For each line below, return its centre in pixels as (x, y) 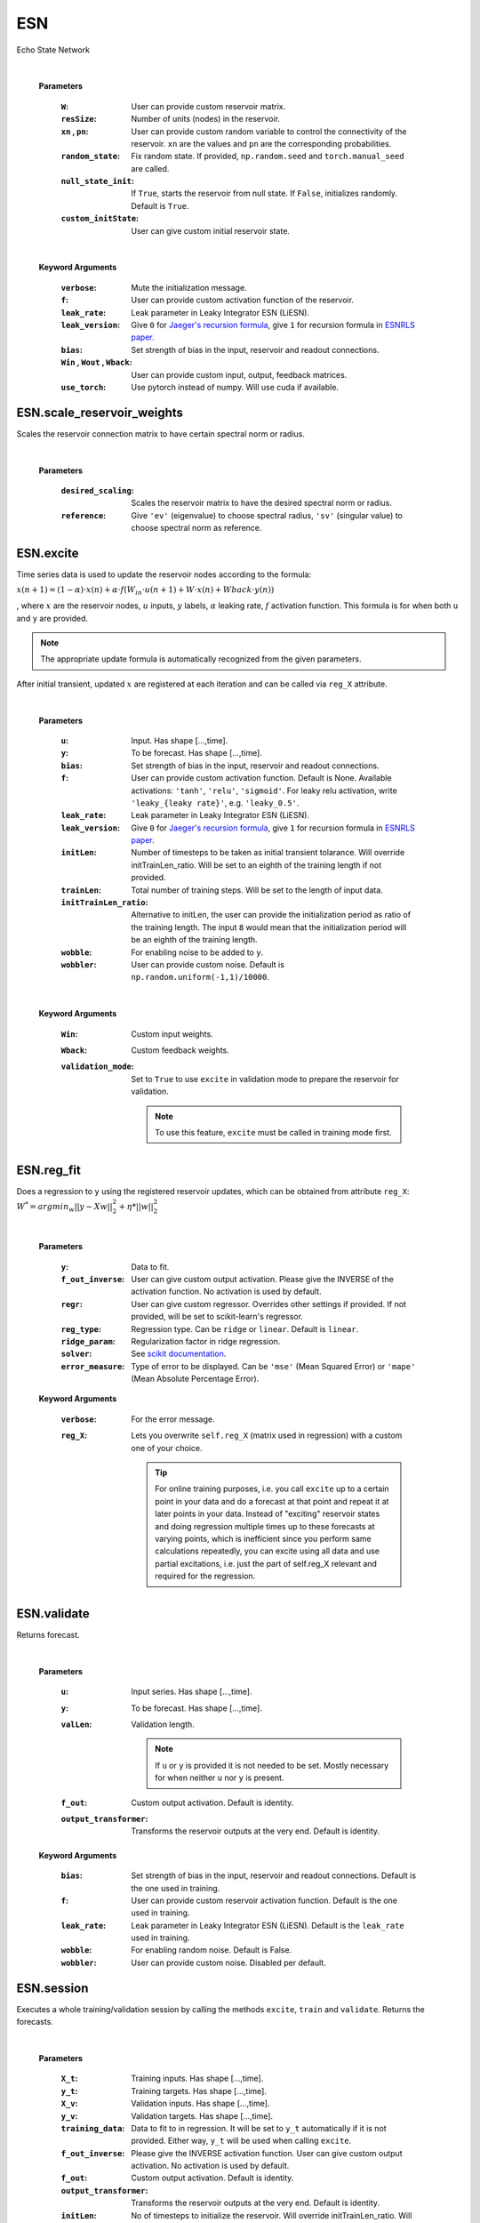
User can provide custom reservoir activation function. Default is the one (264, 1900)
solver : (76, 1354)
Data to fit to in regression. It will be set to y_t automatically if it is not (259, 2128)
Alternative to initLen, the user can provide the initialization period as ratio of (271, 915)
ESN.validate (53, 1613)
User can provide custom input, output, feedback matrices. (239, 374)
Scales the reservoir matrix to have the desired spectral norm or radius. (262, 503)
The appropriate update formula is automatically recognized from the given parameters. (201, 659)
